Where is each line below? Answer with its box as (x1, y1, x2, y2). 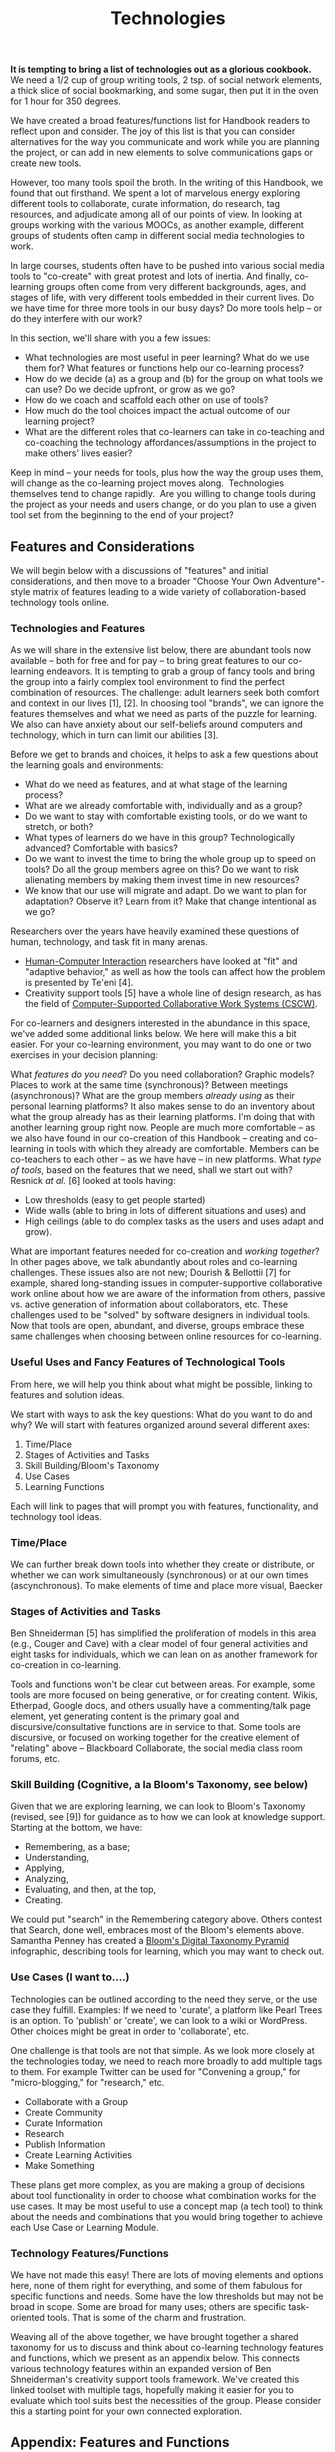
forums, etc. (10, 1753, 60, 1765)
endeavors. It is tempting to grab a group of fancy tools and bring (46, 665, 316, 677)
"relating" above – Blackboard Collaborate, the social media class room (10, 1742, 303, 1754)
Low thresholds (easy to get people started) (24, 1194, 206, 1206)
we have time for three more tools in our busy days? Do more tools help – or (10, 302, 323, 314)
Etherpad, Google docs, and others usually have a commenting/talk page (10, 1700, 312, 1712)
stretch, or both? (24, 821, 94, 833)
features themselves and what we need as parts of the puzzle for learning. (10, 708, 318, 720)
